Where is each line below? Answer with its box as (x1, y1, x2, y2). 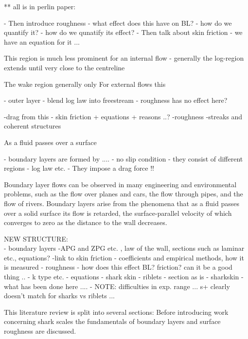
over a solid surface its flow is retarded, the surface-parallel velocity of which (4, 208, 232, 218)
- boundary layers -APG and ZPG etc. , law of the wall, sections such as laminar (4, 243, 245, 253)
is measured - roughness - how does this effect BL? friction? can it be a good (4, 262, 232, 272)
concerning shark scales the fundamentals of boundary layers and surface (4, 316, 221, 326)
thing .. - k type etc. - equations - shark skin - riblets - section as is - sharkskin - (4, 272, 244, 282)
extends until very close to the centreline (4, 62, 125, 72)
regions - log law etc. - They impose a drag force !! (4, 163, 154, 173)
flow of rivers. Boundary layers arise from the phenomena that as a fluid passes (4, 198, 239, 208)
